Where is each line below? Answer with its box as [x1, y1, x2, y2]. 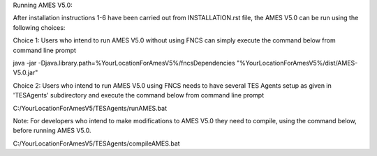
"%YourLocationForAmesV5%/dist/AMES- [236, 58, 358, 67]
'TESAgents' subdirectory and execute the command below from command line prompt [13, 91, 265, 100]
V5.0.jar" [13, 68, 38, 77]
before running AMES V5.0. [13, 126, 91, 135]
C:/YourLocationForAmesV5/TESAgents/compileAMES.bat [13, 139, 181, 148]
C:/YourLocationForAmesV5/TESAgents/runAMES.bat [13, 104, 168, 112]
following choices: [13, 23, 66, 31]
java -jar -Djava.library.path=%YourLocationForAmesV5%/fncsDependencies [13, 58, 235, 67]
